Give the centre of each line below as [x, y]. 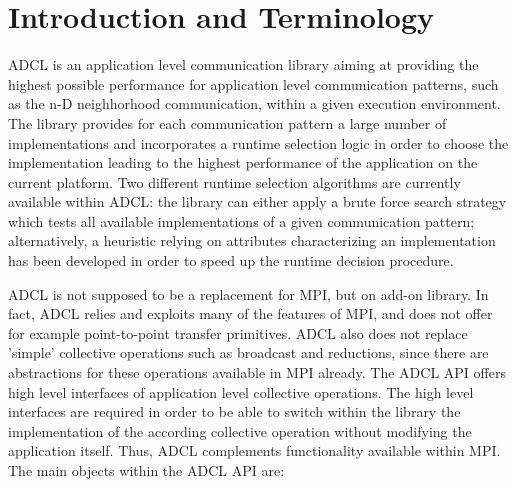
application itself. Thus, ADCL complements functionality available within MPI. [254, 450]
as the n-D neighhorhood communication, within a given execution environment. [254, 103]
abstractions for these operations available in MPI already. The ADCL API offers [257, 372]
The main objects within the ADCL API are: [146, 470]
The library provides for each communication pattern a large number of [227, 122]
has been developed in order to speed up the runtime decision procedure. [231, 260]
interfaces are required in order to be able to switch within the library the [234, 411]
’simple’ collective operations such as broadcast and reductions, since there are [248, 352]
